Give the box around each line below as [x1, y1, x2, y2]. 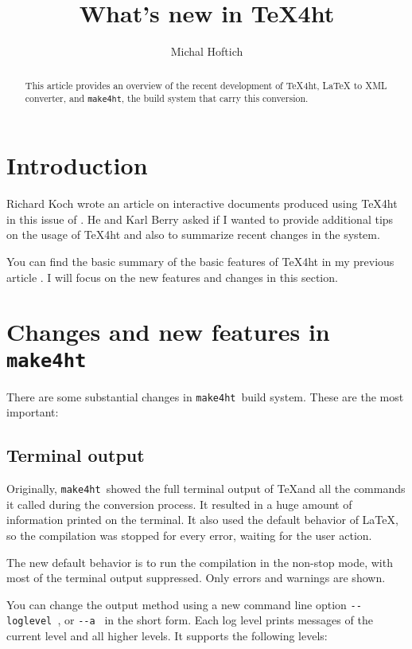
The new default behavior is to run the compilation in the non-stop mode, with [6, 553, 393, 570]
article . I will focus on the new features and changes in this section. [6, 268, 338, 285]
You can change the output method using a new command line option [6, 596, 347, 612]
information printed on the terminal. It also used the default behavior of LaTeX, [6, 511, 398, 528]
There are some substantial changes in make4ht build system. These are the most [6, 388, 404, 405]
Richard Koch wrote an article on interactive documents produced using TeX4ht [6, 195, 398, 212]
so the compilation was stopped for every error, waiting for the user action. [6, 526, 372, 543]
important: [6, 404, 59, 420]
